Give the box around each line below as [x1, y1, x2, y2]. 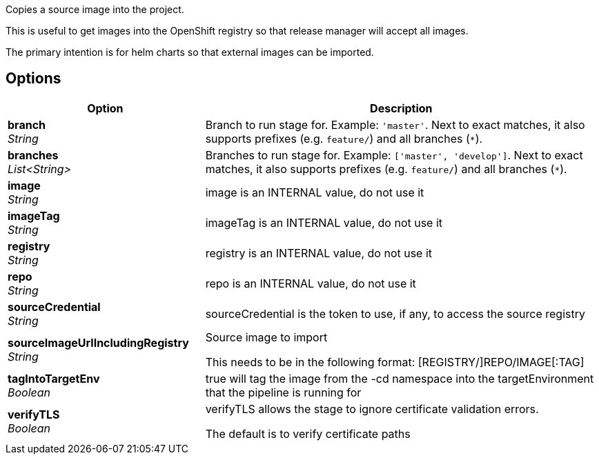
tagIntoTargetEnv [8, 371, 100, 386]
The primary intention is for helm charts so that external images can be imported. [6, 46, 374, 58]
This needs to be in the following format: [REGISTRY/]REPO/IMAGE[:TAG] [205, 354, 585, 369]
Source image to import [205, 330, 328, 344]
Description [370, 101, 433, 115]
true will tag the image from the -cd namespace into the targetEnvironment [205, 371, 594, 386]
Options [6, 70, 61, 88]
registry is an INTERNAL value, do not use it [205, 246, 433, 260]
